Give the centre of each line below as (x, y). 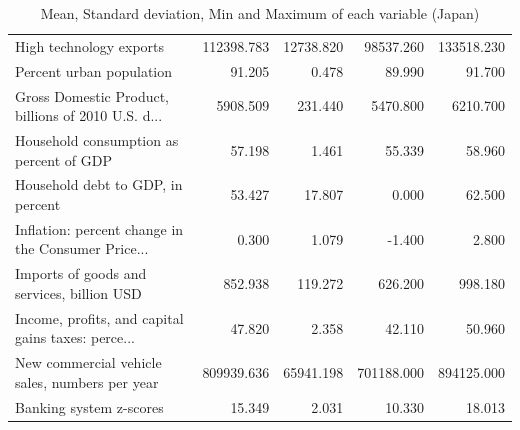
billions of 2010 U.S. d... (89, 115)
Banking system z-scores (89, 406)
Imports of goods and (81, 273)
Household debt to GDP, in (99, 184)
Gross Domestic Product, (92, 95)
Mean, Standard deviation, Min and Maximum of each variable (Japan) (260, 13)
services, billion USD (78, 292)
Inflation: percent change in (99, 228)
